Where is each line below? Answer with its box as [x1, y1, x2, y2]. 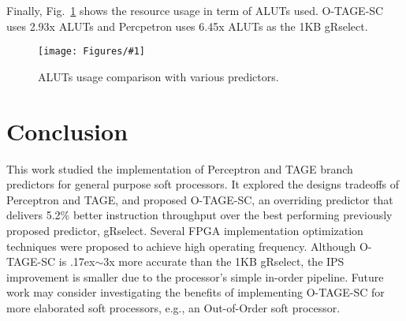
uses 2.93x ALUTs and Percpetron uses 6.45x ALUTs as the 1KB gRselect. [6, 17, 368, 34]
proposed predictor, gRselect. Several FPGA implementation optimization [6, 222, 363, 238]
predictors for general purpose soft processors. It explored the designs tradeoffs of [6, 176, 400, 192]
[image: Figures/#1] [38, 46, 146, 58]
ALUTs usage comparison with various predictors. [38, 68, 279, 84]
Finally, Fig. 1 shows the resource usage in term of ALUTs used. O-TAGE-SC [6, 2, 384, 18]
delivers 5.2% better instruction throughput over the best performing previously [6, 207, 393, 223]
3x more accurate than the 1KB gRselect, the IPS [103, 253, 345, 270]
